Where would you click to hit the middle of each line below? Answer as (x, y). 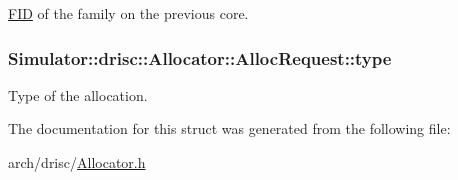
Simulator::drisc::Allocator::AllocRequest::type (200, 57)
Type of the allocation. (78, 94)
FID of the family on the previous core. (128, 13)
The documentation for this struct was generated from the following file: (229, 128)
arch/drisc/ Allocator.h (77, 162)
